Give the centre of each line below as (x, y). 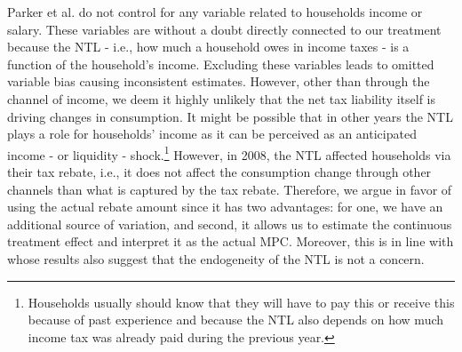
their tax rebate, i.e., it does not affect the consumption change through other (219, 172)
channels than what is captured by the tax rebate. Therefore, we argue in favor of (230, 189)
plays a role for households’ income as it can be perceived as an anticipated (212, 134)
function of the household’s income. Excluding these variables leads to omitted (221, 64)
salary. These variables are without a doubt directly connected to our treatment (224, 29)
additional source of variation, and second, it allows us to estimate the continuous (230, 224)
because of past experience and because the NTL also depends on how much (236, 320)
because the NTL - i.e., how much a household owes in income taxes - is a (208, 47)
